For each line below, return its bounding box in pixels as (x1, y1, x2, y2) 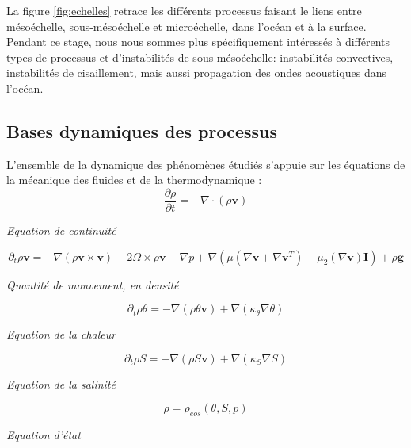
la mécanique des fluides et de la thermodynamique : (6, 171, 262, 188)
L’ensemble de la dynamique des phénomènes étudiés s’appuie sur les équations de (6, 155, 405, 172)
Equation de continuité (6, 222, 116, 239)
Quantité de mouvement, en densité (6, 276, 179, 293)
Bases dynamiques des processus (6, 118, 278, 143)
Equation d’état (6, 427, 81, 443)
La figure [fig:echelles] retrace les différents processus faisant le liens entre (6, 2, 362, 18)
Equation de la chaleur (6, 326, 116, 343)
